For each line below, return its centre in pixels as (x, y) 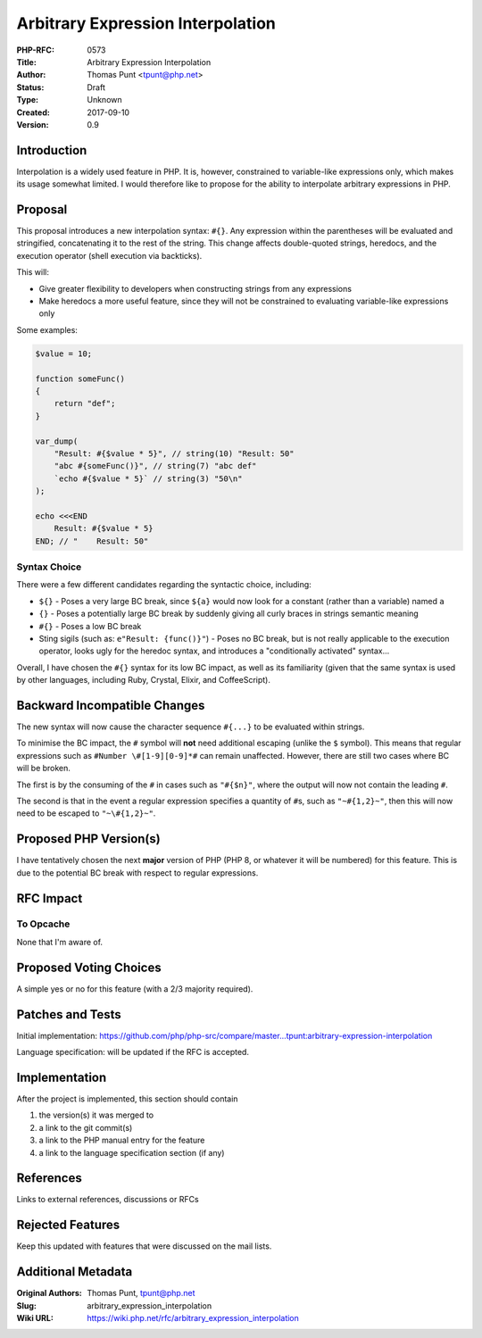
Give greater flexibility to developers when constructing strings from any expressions (195, 288)
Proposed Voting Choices (89, 967)
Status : (30, 87)
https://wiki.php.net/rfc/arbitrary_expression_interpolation (193, 1318)
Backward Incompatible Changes (111, 705)
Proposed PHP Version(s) (88, 839)
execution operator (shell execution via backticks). (109, 255)
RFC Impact (50, 898)
